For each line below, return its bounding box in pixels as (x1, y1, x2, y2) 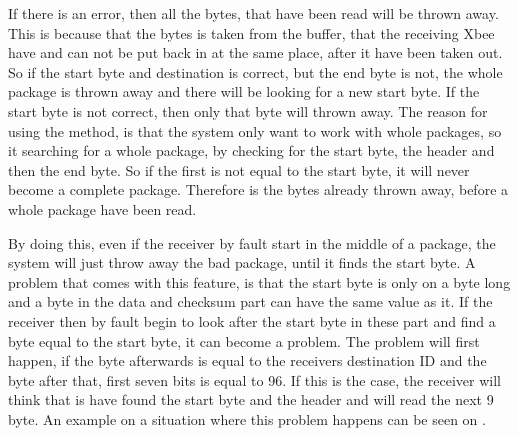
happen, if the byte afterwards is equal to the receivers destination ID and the (8, 350, 487, 371)
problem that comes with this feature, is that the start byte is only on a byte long (8, 271, 511, 292)
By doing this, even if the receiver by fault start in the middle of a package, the (8, 232, 496, 253)
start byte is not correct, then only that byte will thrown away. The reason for (8, 100, 488, 121)
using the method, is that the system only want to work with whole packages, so (8, 120, 502, 141)
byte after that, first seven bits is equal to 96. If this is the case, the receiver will (8, 369, 501, 390)
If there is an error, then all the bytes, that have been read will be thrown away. (8, 3, 499, 23)
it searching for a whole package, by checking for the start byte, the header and (8, 140, 495, 161)
